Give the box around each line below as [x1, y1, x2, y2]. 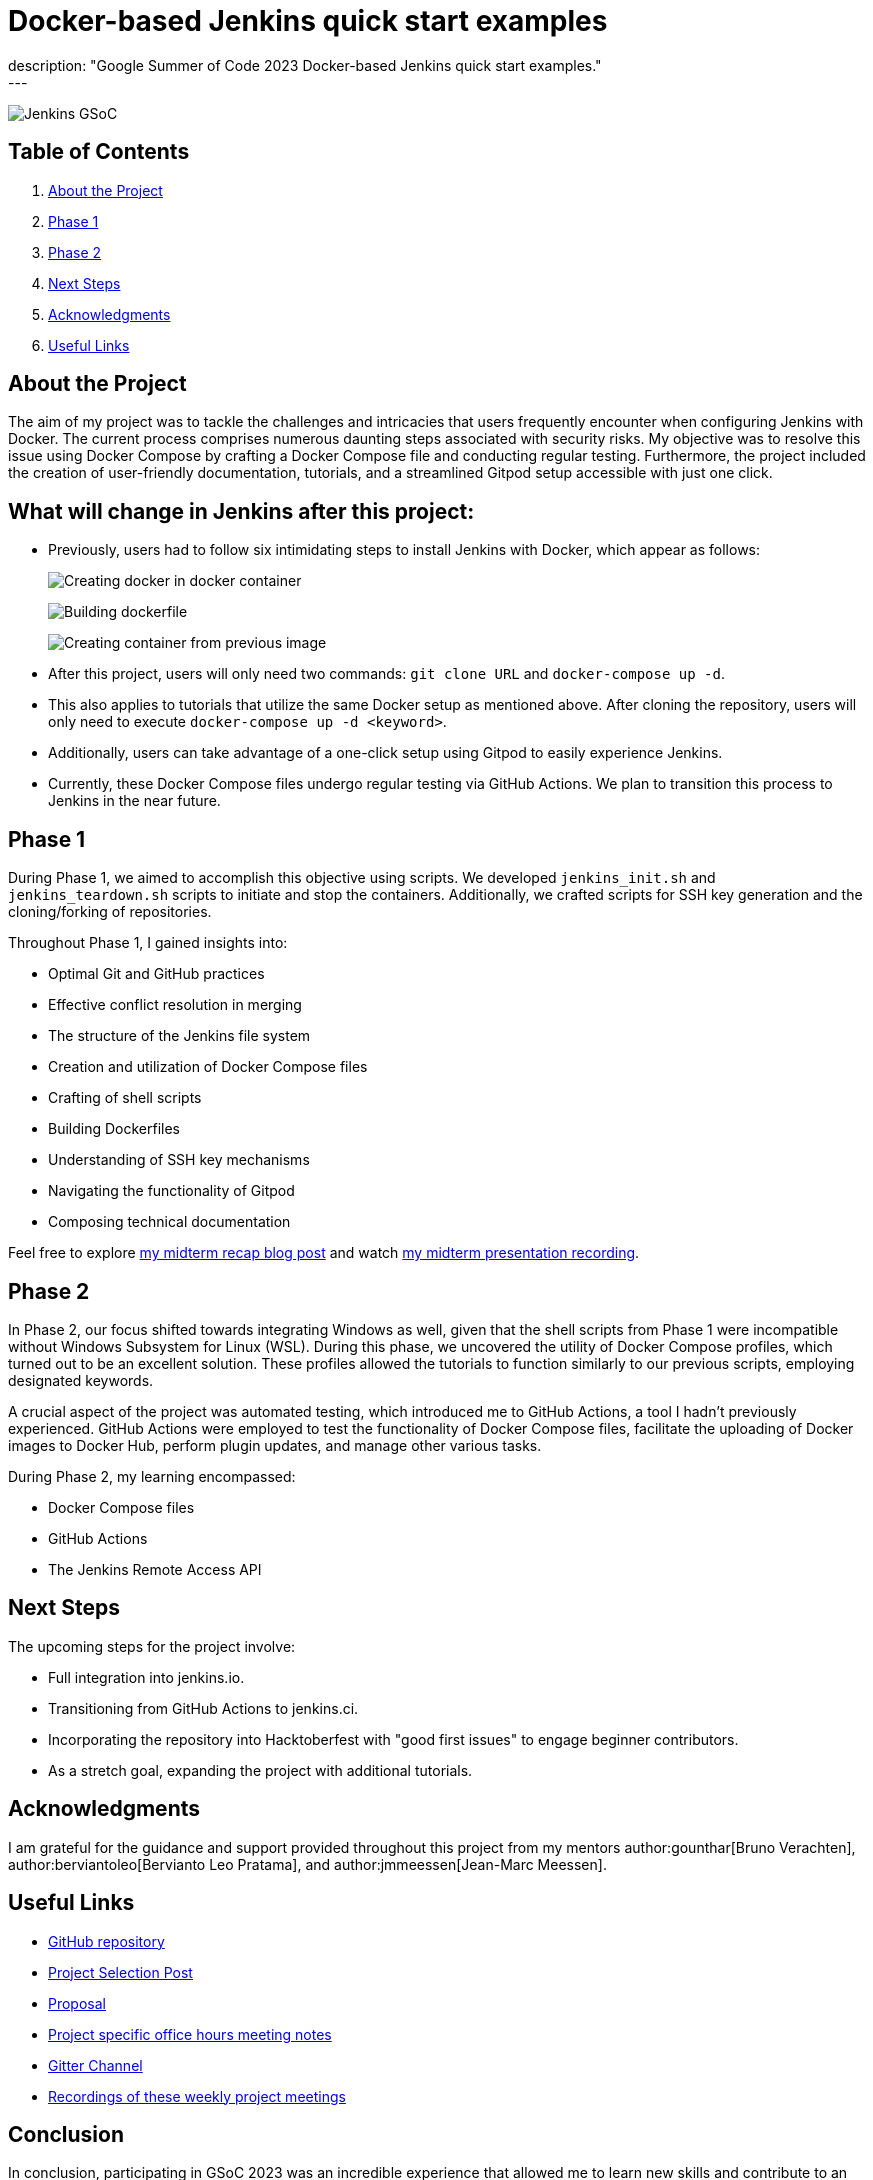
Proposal [48, 1994, 106, 2012]
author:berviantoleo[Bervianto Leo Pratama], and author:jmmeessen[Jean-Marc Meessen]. [8, 1855, 607, 1873]
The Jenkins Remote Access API [48, 1560, 262, 1578]
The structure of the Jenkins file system [48, 1027, 311, 1045]
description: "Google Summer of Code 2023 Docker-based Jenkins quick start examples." [8, 56, 602, 74]
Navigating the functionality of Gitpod [48, 1182, 295, 1200]
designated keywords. [8, 1371, 154, 1389]
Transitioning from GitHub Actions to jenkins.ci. [48, 1699, 359, 1717]
